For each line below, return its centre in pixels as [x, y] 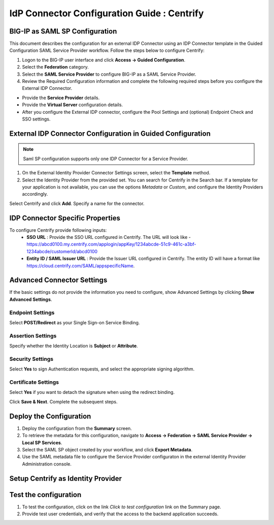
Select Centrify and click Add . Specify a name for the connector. [77, 203]
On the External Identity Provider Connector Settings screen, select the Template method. [116, 173]
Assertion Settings [33, 335]
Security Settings [31, 359]
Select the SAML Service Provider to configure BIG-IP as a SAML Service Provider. [109, 74]
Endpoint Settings [32, 313]
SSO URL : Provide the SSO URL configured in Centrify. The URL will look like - [109, 237]
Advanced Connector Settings [58, 280]
